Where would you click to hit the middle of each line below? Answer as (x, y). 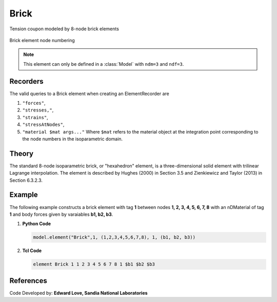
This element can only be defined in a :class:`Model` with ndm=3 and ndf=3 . (104, 64)
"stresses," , (38, 110)
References (28, 281)
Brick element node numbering (42, 40)
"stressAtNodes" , (43, 125)
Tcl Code (32, 251)
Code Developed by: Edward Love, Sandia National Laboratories (79, 293)
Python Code (37, 224)
